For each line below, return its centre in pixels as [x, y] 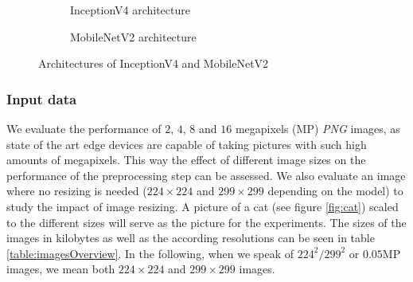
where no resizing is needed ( [77, 191]
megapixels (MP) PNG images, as [318, 128]
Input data [42, 98]
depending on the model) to [335, 191]
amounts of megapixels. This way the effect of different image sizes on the [186, 160]
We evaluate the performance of [84, 128]
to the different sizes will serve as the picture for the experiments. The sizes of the [206, 222]
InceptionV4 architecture [130, 10]
